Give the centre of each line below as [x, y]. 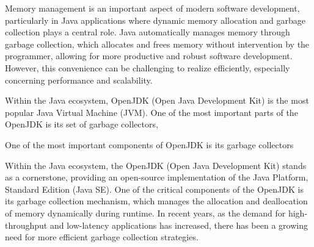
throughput [26, 225]
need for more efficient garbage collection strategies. [102, 237]
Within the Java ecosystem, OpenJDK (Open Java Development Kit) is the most [157, 100]
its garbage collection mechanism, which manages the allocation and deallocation [156, 201]
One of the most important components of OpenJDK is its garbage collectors [149, 144]
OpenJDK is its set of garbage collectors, [82, 124]
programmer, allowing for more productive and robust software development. [149, 56]
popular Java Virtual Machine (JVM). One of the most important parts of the [152, 112]
